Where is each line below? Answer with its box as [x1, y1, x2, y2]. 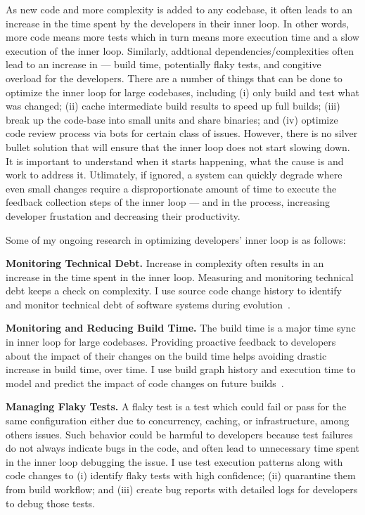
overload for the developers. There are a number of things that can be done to [6, 70, 342, 85]
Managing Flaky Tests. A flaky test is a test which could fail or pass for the [6, 399, 347, 414]
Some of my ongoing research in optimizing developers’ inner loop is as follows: [6, 232, 346, 247]
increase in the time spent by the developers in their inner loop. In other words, [6, 15, 350, 30]
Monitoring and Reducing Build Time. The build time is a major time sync [6, 320, 356, 335]
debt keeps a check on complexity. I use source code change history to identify [6, 283, 342, 298]
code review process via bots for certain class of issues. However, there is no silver [6, 126, 358, 141]
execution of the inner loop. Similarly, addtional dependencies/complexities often [6, 43, 354, 58]
